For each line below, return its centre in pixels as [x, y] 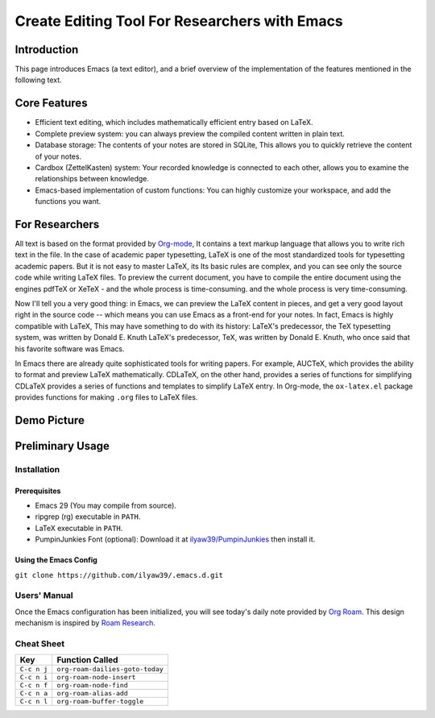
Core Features [51, 104]
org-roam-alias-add [92, 693]
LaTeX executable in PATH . [79, 528]
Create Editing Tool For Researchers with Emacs [179, 21]
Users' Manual [44, 596]
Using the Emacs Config [56, 560]
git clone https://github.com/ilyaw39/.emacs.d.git [119, 575]
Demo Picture [50, 420]
